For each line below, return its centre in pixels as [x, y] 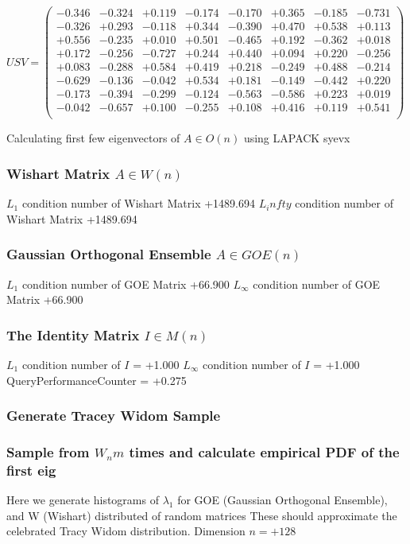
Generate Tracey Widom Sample [114, 416]
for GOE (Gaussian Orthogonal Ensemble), [282, 500]
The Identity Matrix [73, 334]
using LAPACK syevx [297, 138]
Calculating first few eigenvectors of [93, 138]
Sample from [48, 451]
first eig [31, 470]
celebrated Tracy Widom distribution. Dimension [126, 531]
